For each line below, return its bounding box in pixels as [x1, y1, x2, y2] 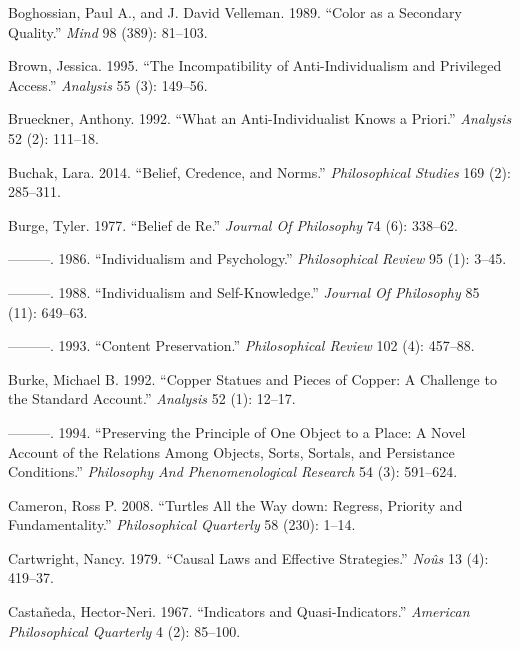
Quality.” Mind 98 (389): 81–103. [8, 21, 208, 42]
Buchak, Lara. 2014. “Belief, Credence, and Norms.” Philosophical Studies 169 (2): [8, 161, 511, 182]
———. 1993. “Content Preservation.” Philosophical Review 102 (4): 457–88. [8, 335, 475, 356]
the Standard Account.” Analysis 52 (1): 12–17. [8, 388, 296, 409]
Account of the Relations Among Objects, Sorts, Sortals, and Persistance [8, 441, 455, 462]
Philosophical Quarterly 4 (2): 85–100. [8, 620, 241, 641]
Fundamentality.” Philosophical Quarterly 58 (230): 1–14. [8, 514, 356, 535]
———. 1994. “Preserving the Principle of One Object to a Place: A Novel [8, 421, 466, 442]
